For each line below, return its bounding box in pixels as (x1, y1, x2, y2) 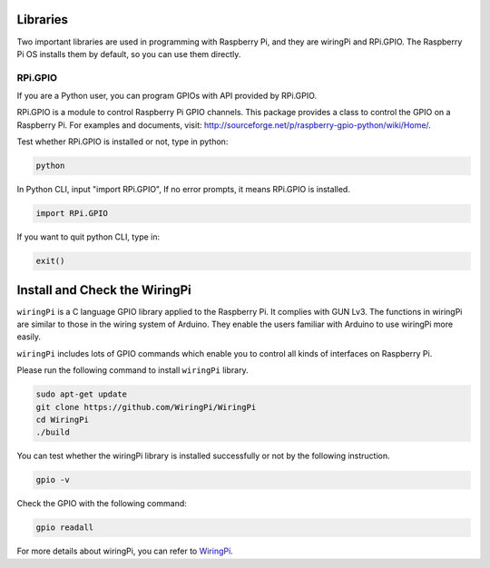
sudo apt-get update (35, 389, 127, 399)
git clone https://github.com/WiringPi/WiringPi (35, 402, 257, 412)
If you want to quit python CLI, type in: (16, 231, 161, 242)
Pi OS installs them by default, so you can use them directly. (16, 48, 241, 59)
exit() (35, 256, 65, 267)
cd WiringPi (35, 414, 90, 425)
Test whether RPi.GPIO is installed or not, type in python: (16, 136, 229, 147)
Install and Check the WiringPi (16, 282, 191, 298)
